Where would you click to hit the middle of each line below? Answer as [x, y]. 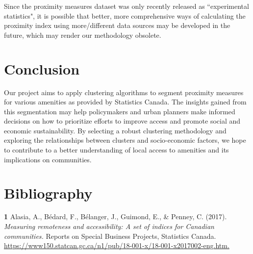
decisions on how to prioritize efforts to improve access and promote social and [122, 121]
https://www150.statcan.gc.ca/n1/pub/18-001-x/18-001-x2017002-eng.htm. [117, 245]
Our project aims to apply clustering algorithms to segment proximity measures [124, 92]
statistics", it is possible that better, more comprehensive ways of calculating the [125, 15]
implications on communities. [48, 159]
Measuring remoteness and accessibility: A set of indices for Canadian [109, 226]
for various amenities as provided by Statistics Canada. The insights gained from [125, 102]
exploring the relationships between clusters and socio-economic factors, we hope [125, 140]
